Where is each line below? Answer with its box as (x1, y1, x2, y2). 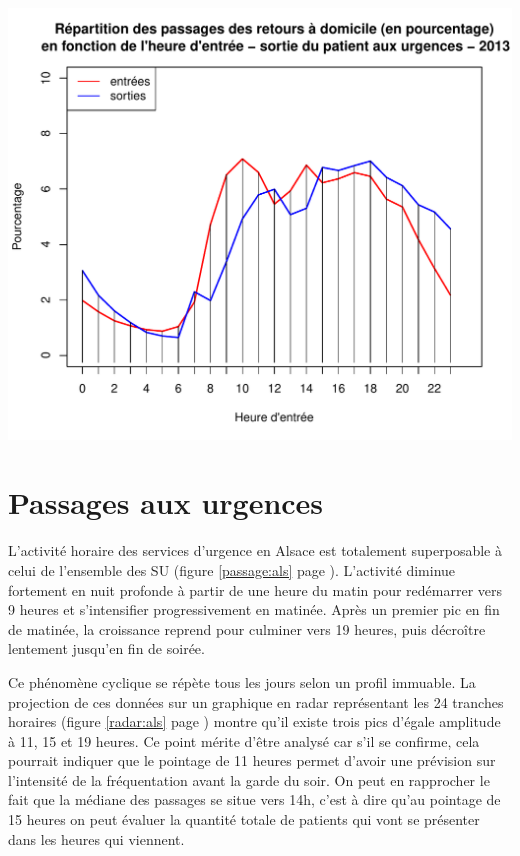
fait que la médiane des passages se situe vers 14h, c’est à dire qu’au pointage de (8, 789, 501, 810)
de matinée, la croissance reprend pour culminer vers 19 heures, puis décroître (8, 618, 486, 639)
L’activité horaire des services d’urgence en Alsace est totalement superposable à (8, 540, 502, 561)
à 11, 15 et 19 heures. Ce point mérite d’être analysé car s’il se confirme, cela (8, 730, 480, 751)
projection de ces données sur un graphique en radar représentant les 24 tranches (8, 691, 504, 712)
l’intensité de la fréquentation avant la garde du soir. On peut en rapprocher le (8, 769, 490, 790)
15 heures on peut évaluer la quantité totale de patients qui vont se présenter (8, 809, 480, 830)
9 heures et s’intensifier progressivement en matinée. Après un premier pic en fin (8, 599, 500, 620)
